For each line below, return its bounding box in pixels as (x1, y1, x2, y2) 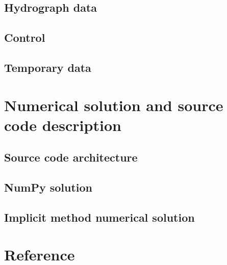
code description (4, 114, 121, 135)
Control (4, 30, 45, 45)
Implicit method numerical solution (4, 209, 195, 225)
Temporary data (4, 59, 91, 75)
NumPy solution (4, 179, 93, 195)
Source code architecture (4, 149, 138, 165)
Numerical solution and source (4, 94, 223, 115)
